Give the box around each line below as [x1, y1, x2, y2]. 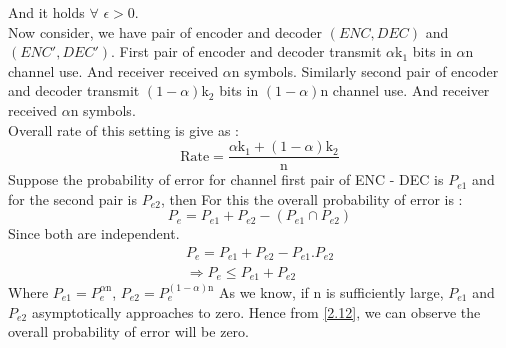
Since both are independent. [8, 223, 180, 244]
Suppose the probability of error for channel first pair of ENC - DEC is [8, 169, 444, 190]
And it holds [8, 2, 85, 22]
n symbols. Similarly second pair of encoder [231, 60, 499, 81]
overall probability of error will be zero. [8, 321, 249, 342]
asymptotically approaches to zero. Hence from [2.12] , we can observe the [31, 301, 481, 322]
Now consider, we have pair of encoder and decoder [8, 21, 323, 42]
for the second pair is [8, 188, 137, 209]
